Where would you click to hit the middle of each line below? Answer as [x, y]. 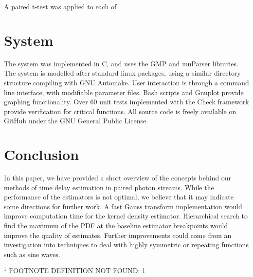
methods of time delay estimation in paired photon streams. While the [109, 187]
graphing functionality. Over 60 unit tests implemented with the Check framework [126, 102]
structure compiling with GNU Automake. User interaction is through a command [126, 82]
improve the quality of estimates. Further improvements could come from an [118, 235]
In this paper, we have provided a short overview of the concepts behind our [118, 178]
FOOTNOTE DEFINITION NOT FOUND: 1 [77, 270]
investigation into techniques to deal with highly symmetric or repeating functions [126, 245]
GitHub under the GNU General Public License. [76, 121]
